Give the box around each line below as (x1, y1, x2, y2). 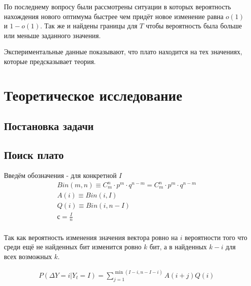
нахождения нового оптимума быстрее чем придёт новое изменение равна (4, 11, 224, 21)
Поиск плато (4, 147, 64, 162)
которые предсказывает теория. (4, 56, 96, 66)
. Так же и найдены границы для (40, 21, 137, 31)
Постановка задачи (4, 118, 94, 133)
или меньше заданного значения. (4, 30, 101, 40)
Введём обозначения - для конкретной (4, 170, 117, 180)
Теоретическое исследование (4, 85, 182, 105)
